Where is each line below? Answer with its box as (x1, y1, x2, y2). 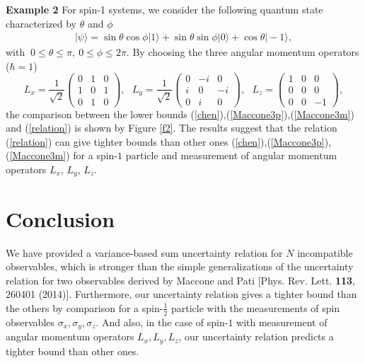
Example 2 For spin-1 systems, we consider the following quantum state (6, 2, 323, 16)
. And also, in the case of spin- (95, 314, 228, 329)
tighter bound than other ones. (6, 343, 139, 358)
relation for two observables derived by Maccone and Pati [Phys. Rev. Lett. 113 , (6, 272, 355, 287)
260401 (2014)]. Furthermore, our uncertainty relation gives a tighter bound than (6, 287, 357, 301)
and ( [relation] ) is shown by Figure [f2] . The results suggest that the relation (6, 120, 337, 135)
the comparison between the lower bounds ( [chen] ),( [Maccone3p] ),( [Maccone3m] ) (6, 106, 355, 121)
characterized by (6, 16, 77, 30)
